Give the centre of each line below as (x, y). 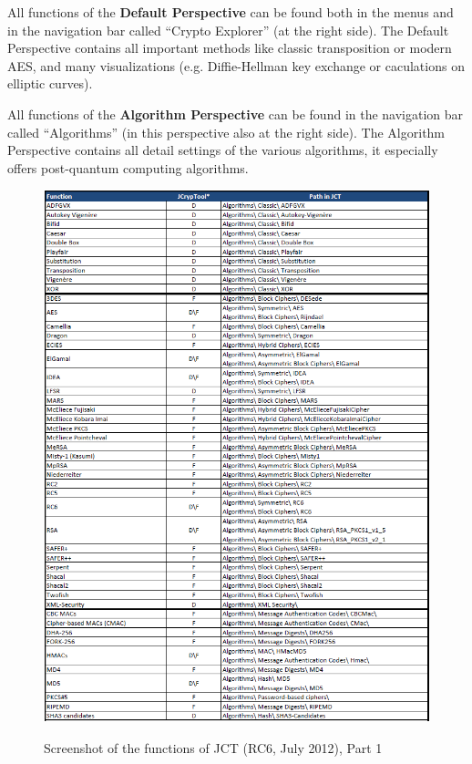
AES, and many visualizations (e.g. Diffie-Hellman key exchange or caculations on (236, 65)
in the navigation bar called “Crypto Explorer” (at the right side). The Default (228, 30)
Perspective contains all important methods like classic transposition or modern (230, 48)
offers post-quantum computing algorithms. (128, 167)
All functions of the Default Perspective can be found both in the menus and (231, 12)
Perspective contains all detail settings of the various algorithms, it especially (223, 150)
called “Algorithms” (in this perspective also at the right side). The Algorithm (226, 132)
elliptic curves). (50, 83)
